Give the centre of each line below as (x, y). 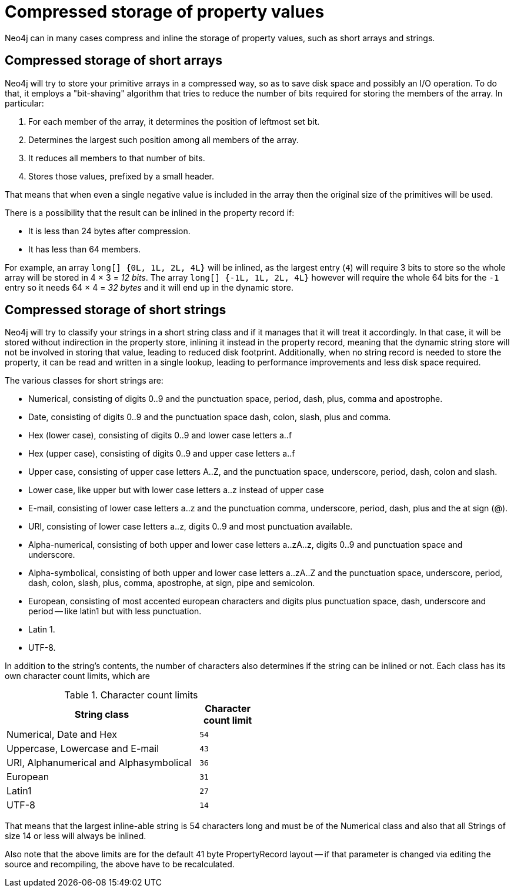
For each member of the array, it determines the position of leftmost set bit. (174, 121)
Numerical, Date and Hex (62, 735)
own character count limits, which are (77, 676)
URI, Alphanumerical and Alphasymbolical (99, 763)
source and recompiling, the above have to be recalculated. (120, 864)
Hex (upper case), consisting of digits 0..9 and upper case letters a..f (162, 454)
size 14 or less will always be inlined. (76, 836)
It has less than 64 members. (84, 249)
